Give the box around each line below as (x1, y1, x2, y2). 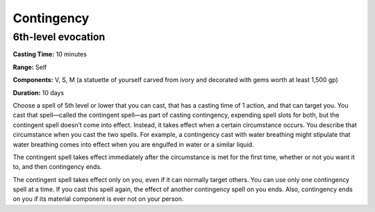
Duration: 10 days (12, 88, 65, 97)
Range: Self (12, 63, 47, 71)
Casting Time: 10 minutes (12, 50, 87, 58)
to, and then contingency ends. (12, 163, 102, 171)
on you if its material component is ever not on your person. (12, 195, 184, 203)
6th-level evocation (12, 31, 106, 43)
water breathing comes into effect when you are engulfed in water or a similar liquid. (12, 140, 254, 149)
